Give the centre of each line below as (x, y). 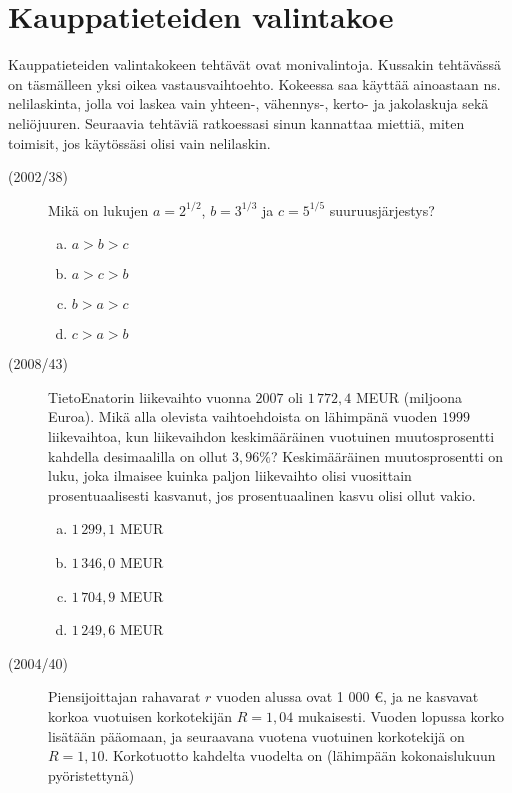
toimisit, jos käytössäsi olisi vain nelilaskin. (139, 142)
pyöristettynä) (91, 774)
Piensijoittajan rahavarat (124, 696)
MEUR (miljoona (409, 396)
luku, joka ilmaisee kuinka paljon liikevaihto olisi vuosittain (230, 475)
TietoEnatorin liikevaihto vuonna (149, 396)
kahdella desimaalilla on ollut (138, 455)
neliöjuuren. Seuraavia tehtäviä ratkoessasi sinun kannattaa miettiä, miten (236, 122)
